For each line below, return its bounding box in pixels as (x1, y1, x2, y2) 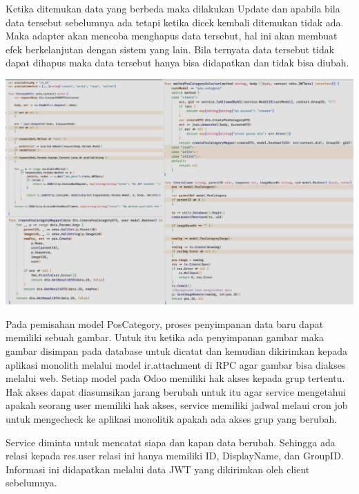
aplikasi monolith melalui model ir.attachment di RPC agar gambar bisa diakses (6, 357, 346, 372)
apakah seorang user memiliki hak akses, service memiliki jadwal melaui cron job (6, 398, 348, 412)
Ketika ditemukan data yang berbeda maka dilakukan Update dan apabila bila (6, 1, 340, 15)
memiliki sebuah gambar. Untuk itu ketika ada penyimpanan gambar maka (6, 330, 324, 345)
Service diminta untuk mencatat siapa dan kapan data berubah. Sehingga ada (6, 434, 336, 449)
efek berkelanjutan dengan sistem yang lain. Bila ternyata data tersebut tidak (6, 42, 335, 56)
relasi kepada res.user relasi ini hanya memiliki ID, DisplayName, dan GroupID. (6, 448, 344, 463)
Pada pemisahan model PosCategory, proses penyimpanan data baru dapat (6, 316, 324, 331)
